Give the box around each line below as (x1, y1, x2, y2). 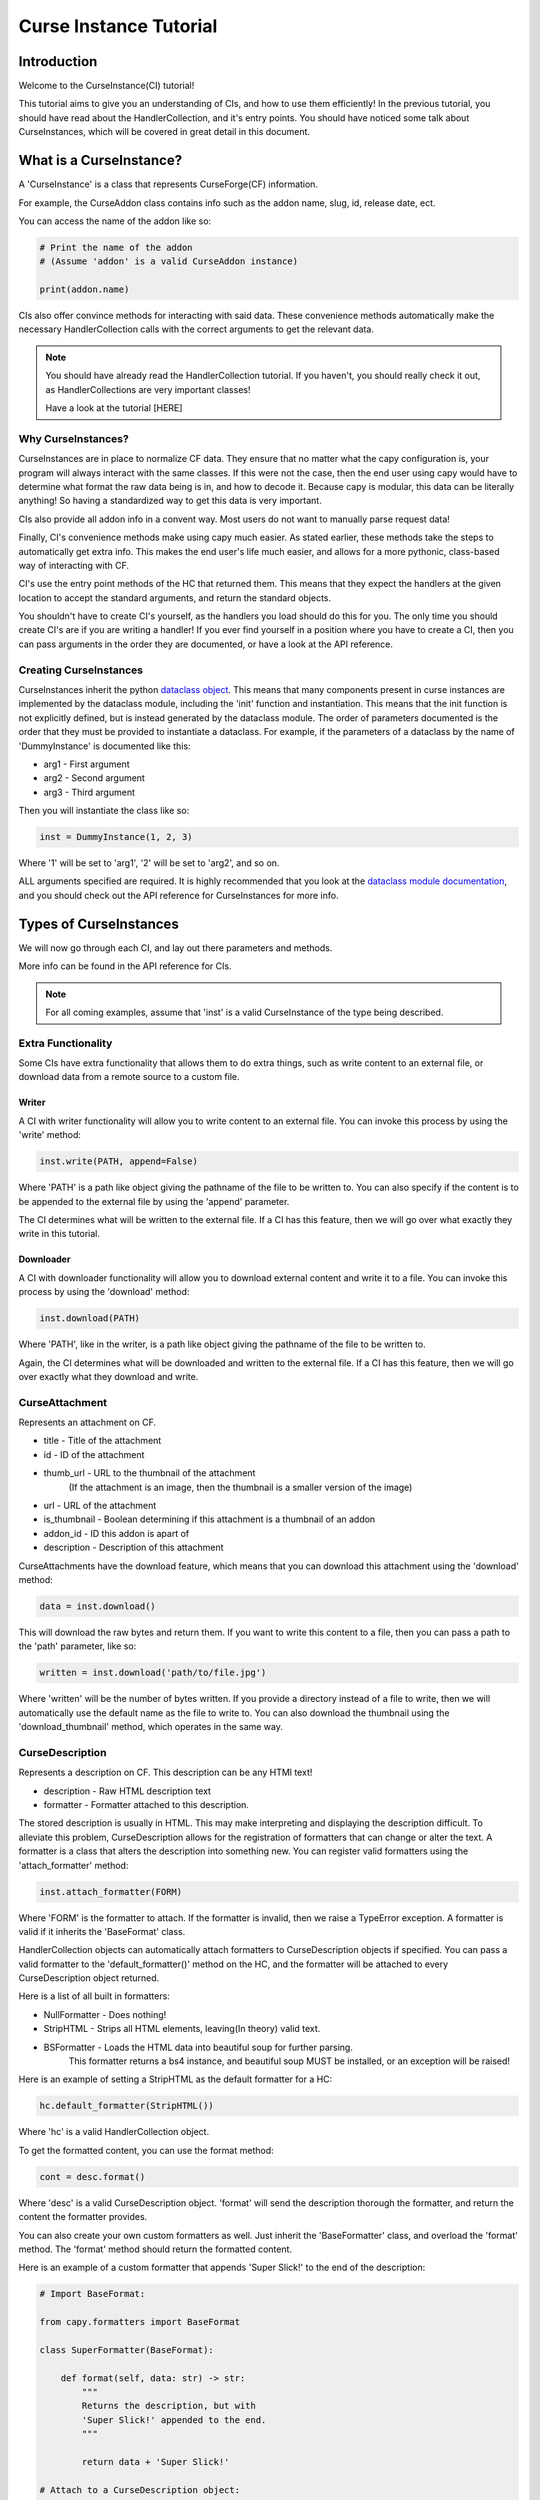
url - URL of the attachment (43, 1500, 157, 1512)
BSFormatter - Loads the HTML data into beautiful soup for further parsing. (43, 2041, 354, 2053)
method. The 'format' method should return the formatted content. (18, 2243, 293, 2255)
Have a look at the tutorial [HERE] (45, 402, 183, 414)
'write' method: (18, 1129, 82, 1141)
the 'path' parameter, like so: (18, 1640, 137, 1652)
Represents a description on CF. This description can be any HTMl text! (18, 1766, 313, 1779)
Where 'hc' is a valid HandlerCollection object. (18, 2126, 210, 2138)
